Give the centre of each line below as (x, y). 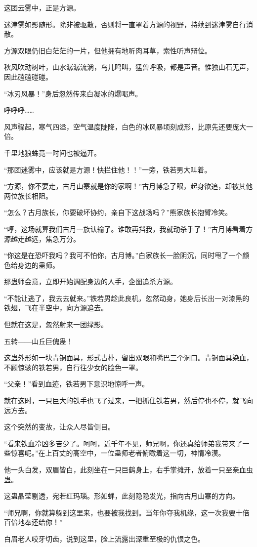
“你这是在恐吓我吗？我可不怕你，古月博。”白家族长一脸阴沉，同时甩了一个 (123, 255)
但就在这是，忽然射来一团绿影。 (56, 324)
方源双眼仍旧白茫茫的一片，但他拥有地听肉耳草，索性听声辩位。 (108, 50)
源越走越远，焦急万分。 (42, 238)
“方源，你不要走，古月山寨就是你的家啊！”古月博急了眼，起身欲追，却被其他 (128, 186)
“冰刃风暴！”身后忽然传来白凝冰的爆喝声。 (73, 93)
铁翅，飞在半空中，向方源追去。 (56, 308)
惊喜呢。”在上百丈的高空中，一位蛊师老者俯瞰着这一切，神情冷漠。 (118, 453)
